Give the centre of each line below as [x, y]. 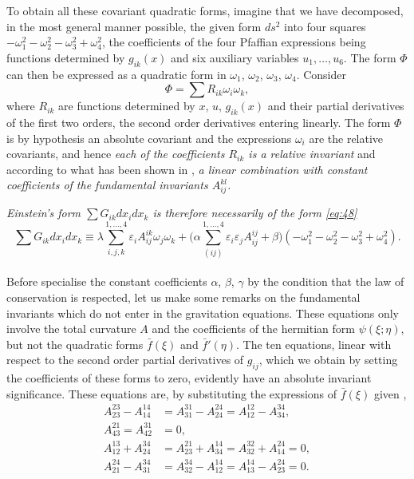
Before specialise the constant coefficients [107, 281]
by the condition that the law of [326, 281]
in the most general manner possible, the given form [134, 26]
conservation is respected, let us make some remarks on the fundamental [183, 297]
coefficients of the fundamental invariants [107, 185]
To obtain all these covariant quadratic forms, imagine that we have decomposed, [205, 10]
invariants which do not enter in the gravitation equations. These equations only [203, 313]
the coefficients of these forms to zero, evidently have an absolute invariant [189, 378]
